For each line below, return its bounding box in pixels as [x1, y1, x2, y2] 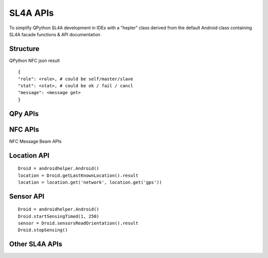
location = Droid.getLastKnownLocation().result [18, 172, 138, 178]
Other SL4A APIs [9, 240, 63, 249]
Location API [9, 151, 50, 159]
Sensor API [9, 192, 45, 201]
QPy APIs [9, 109, 39, 118]
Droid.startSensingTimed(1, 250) [18, 213, 99, 219]
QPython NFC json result [9, 57, 60, 63]
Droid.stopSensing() [18, 227, 68, 233]
